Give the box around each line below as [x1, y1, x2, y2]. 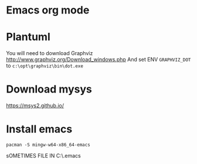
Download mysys [6, 83, 92, 96]
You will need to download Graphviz [6, 50, 93, 57]
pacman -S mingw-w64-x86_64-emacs [6, 142, 91, 148]
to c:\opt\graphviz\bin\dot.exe [6, 62, 84, 69]
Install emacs [6, 122, 73, 136]
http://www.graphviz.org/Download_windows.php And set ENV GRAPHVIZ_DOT [6, 56, 191, 63]
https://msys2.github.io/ [6, 102, 64, 109]
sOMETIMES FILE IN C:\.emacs [6, 152, 81, 159]
